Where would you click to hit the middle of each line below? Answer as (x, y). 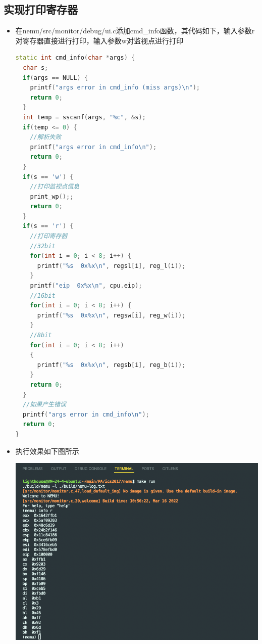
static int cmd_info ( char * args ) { (75, 58)
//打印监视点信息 (55, 187)
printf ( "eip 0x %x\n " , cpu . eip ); (86, 286)
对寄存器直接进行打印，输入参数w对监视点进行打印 (99, 40)
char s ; (36, 67)
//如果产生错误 (44, 405)
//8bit (41, 335)
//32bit (43, 246)
